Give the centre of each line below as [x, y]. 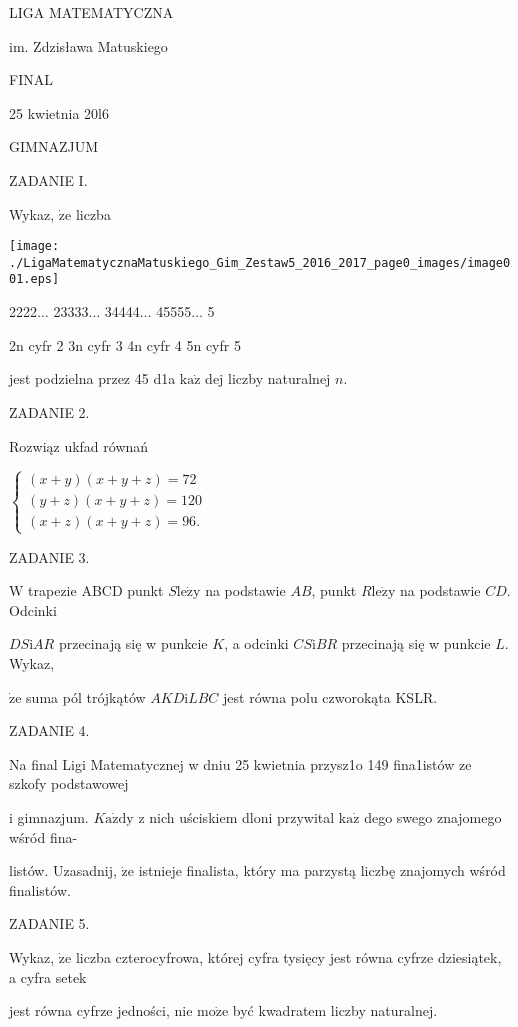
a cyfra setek [48, 976]
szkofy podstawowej [69, 783]
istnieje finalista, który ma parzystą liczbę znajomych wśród [322, 870]
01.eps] [34, 279]
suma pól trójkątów [86, 696]
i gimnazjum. [49, 817]
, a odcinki [256, 643]
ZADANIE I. [48, 179]
